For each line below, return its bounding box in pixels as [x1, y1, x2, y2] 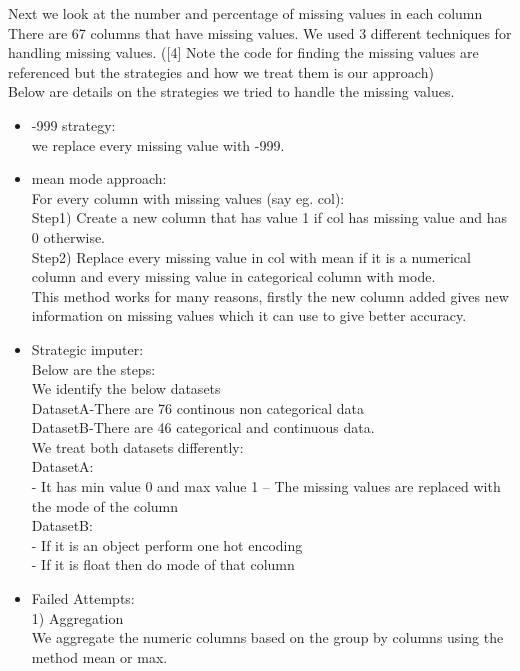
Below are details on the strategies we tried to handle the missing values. [8, 81, 455, 102]
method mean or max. [31, 646, 168, 667]
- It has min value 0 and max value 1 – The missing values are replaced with [31, 476, 501, 497]
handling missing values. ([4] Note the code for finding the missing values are [8, 42, 479, 63]
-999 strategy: [31, 114, 116, 135]
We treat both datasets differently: [31, 436, 244, 457]
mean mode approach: [31, 168, 167, 189]
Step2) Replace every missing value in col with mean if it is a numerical [31, 246, 471, 267]
